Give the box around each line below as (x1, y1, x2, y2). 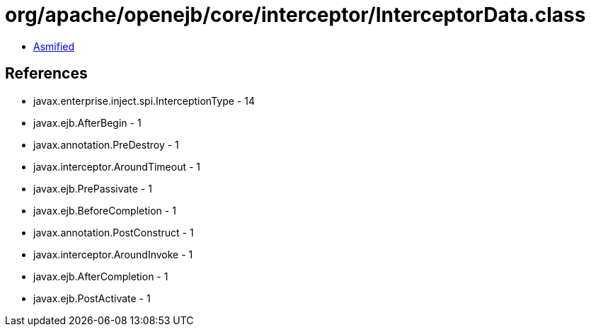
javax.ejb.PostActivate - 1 (33, 292, 151, 304)
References (5, 64, 88, 83)
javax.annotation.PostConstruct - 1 (33, 226, 194, 239)
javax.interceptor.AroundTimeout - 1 (33, 160, 201, 173)
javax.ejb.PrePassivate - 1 (33, 182, 152, 195)
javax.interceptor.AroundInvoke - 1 (33, 248, 193, 261)
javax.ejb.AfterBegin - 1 (33, 116, 142, 129)
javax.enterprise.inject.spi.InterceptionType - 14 (33, 94, 255, 107)
